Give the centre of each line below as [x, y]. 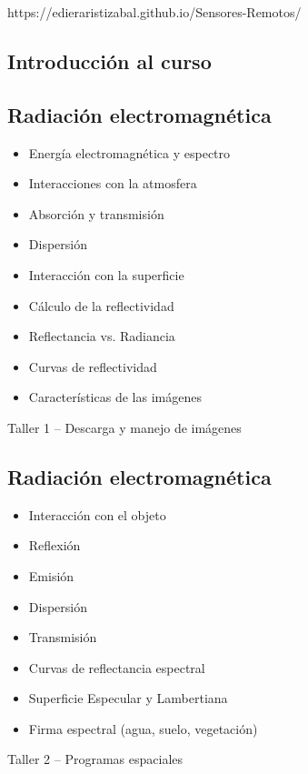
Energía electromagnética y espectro [129, 152]
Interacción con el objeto [97, 514]
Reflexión [55, 545]
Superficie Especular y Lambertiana [128, 698]
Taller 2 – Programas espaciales [95, 759]
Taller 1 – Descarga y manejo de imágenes [124, 427]
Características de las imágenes [115, 397]
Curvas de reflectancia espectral [117, 667]
